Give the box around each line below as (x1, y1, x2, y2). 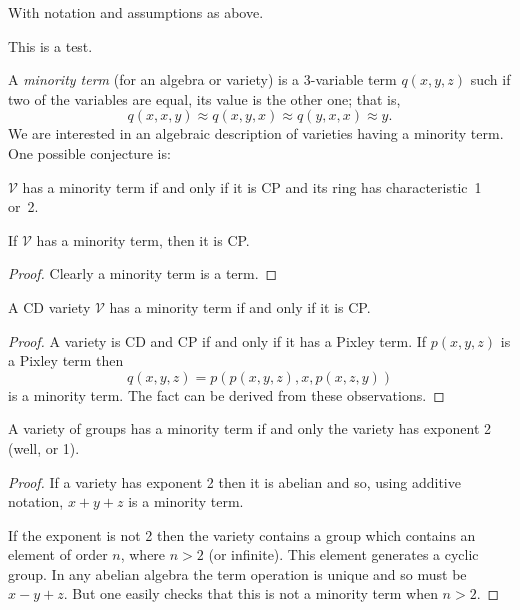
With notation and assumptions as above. (8, 2, 264, 22)
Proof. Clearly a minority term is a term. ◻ (8, 263, 278, 284)
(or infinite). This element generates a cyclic (208, 544, 479, 565)
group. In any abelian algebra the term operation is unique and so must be (8, 563, 467, 584)
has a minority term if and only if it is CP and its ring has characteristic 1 (22, 176, 482, 197)
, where (120, 544, 166, 565)
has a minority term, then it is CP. (36, 229, 250, 250)
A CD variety (8, 296, 91, 317)
